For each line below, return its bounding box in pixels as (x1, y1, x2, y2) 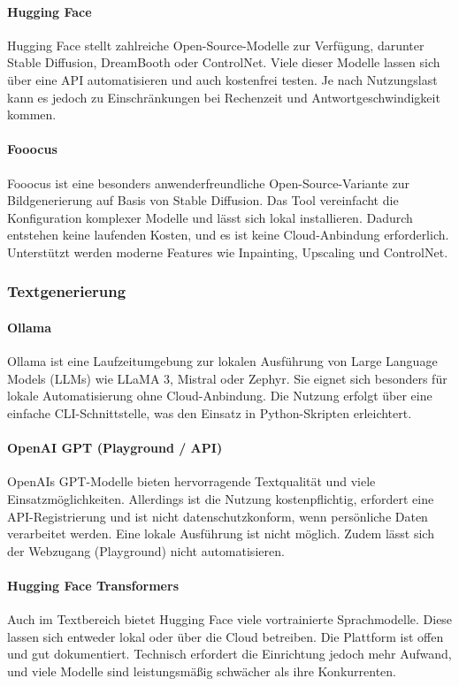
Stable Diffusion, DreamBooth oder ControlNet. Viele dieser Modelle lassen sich (7, 53, 440, 72)
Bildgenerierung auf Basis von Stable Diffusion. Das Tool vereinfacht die (7, 191, 399, 210)
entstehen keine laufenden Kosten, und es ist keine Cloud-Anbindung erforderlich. (7, 225, 449, 244)
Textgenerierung (7, 280, 126, 302)
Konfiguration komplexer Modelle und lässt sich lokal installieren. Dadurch (7, 208, 413, 226)
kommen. (7, 105, 57, 124)
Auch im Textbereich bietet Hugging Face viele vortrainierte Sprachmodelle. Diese (7, 610, 453, 629)
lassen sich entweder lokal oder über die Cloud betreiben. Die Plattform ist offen (7, 627, 444, 645)
